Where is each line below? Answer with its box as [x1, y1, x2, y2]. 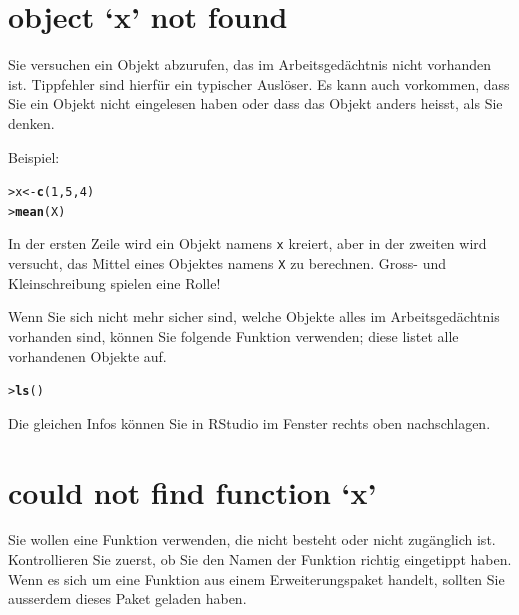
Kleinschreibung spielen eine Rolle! [8, 272, 221, 293]
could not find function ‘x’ [8, 471, 377, 512]
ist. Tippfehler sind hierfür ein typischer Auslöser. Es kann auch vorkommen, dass [8, 73, 510, 94]
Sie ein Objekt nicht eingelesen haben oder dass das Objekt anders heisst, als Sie [8, 93, 503, 114]
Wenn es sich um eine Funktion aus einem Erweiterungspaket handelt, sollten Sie [8, 568, 505, 589]
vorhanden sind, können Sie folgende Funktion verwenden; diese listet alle [8, 325, 459, 346]
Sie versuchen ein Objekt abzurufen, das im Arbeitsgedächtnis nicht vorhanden [8, 54, 492, 75]
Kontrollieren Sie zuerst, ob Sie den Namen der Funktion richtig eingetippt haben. [8, 549, 512, 570]
